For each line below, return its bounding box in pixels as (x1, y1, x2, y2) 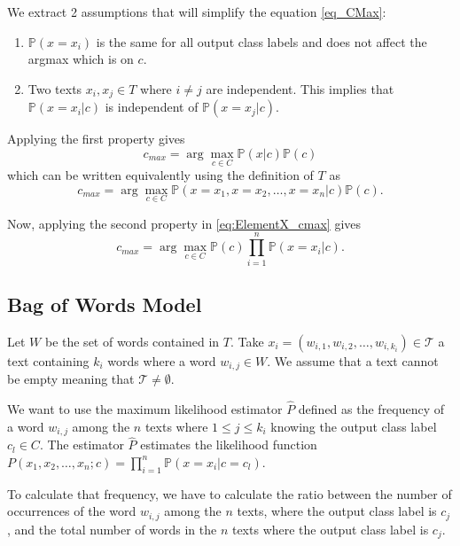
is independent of (105, 97, 199, 116)
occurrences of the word (7, 502, 136, 520)
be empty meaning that (7, 370, 135, 388)
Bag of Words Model (7, 290, 202, 317)
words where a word (107, 351, 216, 370)
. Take (230, 331, 264, 350)
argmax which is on (27, 50, 134, 68)
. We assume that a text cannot (267, 351, 439, 370)
